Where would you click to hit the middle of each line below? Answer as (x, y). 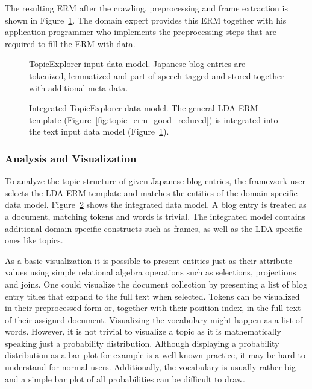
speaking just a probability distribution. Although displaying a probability (142, 343)
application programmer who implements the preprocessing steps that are (141, 32)
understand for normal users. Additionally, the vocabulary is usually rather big (150, 367)
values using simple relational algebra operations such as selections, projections (151, 272)
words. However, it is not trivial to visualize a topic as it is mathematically (143, 331)
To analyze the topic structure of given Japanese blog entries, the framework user (155, 181)
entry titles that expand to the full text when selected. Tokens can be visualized (152, 296)
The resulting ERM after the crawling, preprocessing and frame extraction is (146, 8)
